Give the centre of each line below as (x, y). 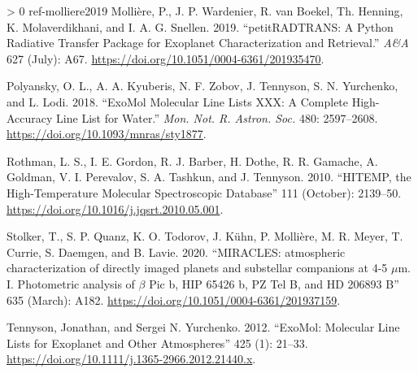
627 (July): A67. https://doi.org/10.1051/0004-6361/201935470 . (165, 58)
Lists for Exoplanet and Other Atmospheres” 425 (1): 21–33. (157, 343)
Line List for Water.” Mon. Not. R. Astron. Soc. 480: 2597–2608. (217, 117)
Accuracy (30, 117)
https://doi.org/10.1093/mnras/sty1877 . (107, 134)
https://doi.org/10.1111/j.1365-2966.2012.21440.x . (131, 359)
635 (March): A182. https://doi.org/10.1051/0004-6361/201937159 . (174, 299)
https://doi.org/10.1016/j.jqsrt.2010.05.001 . (115, 208)
